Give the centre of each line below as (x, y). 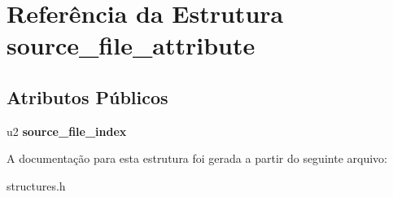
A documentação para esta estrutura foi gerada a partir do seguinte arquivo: (197, 158)
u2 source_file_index (67, 131)
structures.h (36, 185)
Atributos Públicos (87, 96)
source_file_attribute (131, 45)
